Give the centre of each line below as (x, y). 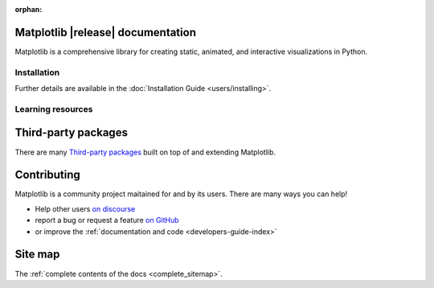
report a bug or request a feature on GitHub (107, 220)
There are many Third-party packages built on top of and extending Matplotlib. (145, 152)
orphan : (29, 9)
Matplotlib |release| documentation (106, 32)
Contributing (47, 175)
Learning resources (54, 109)
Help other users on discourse (85, 208)
